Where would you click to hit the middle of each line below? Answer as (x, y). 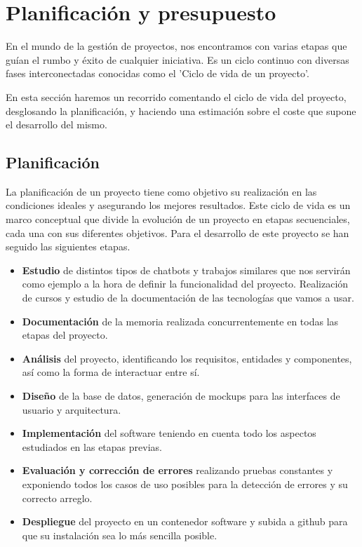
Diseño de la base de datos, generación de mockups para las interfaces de (181, 396)
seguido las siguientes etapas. (68, 247)
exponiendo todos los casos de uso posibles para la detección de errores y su (185, 484)
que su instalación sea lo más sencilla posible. (120, 535)
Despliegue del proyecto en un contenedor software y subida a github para (185, 521)
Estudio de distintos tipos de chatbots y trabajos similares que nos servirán (186, 270)
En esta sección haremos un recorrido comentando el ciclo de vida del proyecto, (176, 96)
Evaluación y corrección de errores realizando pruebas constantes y (177, 470)
